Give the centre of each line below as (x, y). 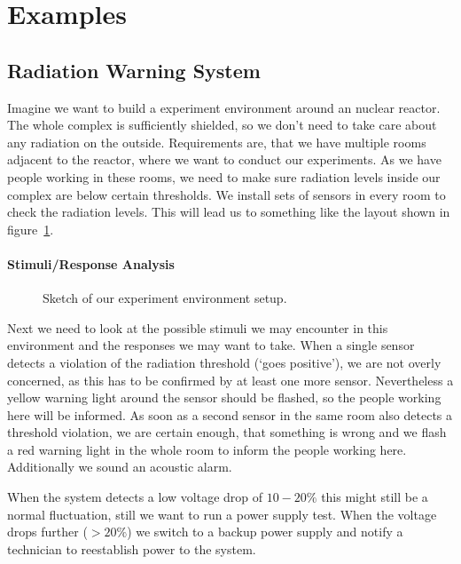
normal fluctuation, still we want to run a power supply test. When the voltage (222, 514)
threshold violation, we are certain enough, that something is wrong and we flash (227, 432)
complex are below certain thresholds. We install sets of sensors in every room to (227, 194)
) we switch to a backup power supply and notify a (265, 532)
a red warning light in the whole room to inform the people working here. (207, 449)
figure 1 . (31, 229)
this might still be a (375, 497)
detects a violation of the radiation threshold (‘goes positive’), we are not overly (224, 362)
